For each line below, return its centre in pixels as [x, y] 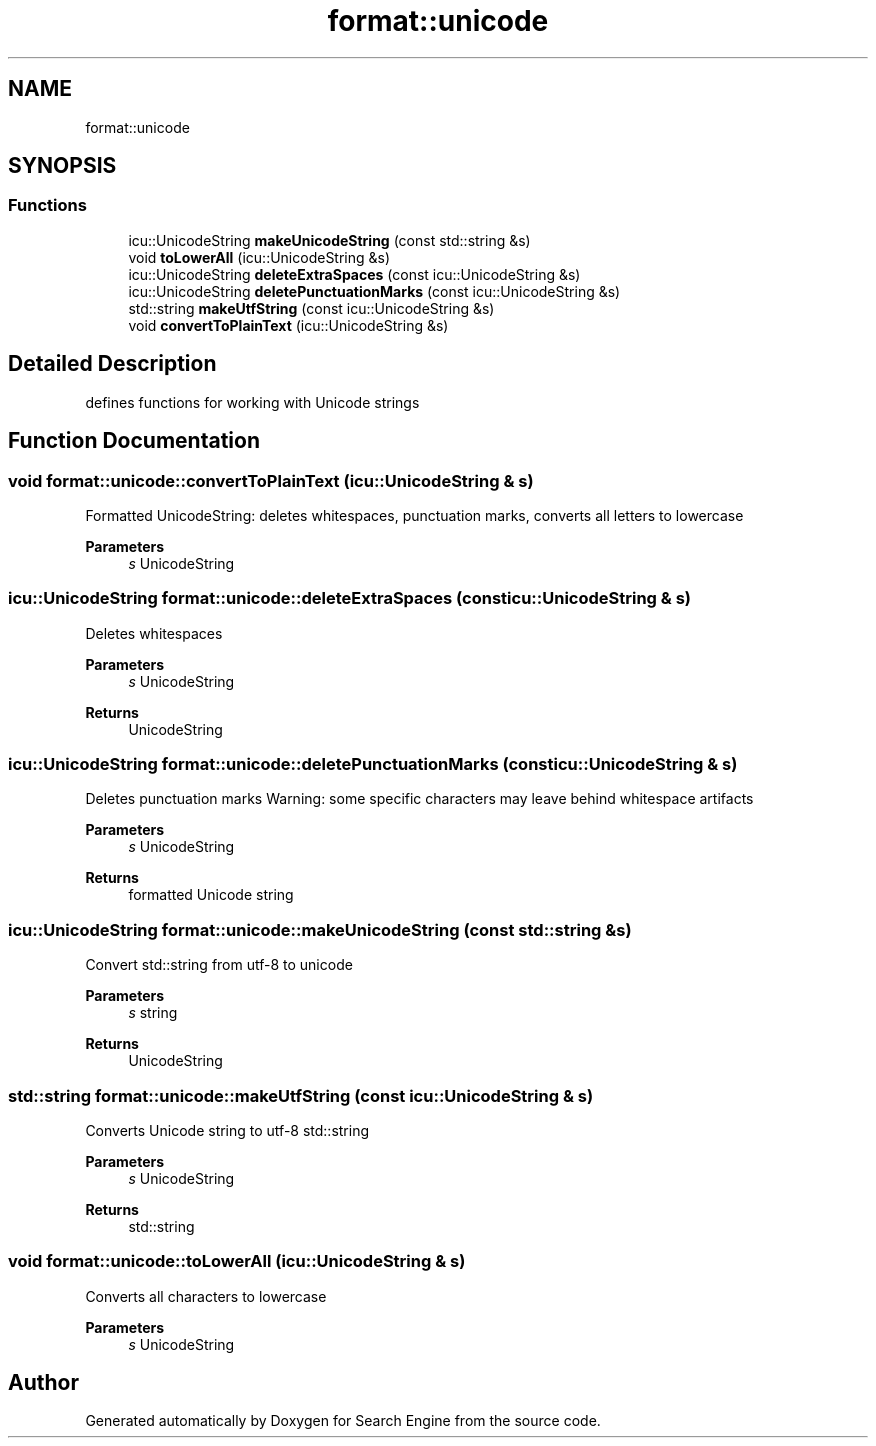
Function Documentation [134, 441]
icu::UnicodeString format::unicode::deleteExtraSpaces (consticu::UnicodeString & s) [350, 598]
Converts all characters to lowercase [206, 1296]
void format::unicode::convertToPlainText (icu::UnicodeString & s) [271, 480]
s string [153, 1013]
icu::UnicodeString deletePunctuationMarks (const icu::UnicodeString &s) [374, 291]
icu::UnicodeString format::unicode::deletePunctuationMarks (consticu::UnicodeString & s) [373, 764]
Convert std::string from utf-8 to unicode [219, 965]
